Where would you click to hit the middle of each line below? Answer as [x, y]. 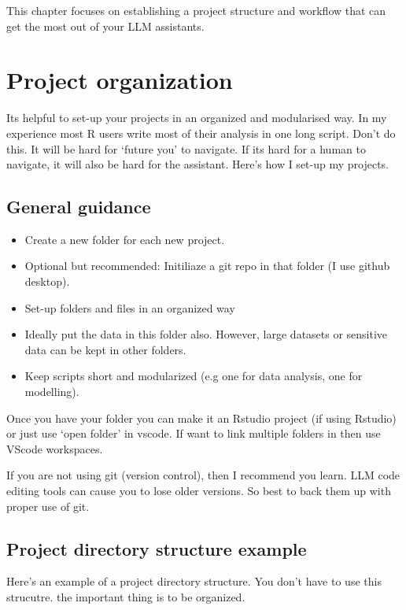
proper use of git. [48, 506]
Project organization [120, 80]
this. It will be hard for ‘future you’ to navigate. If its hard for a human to [186, 148]
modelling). [52, 392]
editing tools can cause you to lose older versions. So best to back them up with [199, 491]
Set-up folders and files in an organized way [130, 307]
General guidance [79, 207]
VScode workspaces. [55, 448]
